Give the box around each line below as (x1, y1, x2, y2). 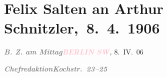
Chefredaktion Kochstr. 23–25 (4, 63, 107, 73)
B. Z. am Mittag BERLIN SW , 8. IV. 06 (4, 46, 143, 57)
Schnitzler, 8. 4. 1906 (4, 17, 160, 38)
